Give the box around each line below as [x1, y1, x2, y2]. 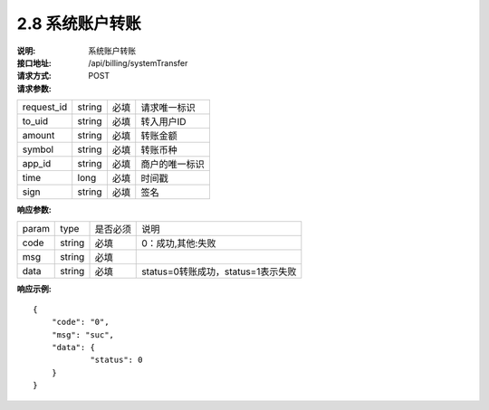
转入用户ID [140, 116, 187, 129]
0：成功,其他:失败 [141, 236, 216, 249]
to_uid [22, 115, 49, 128]
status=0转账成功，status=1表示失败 [141, 265, 297, 278]
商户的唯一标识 [140, 158, 206, 171]
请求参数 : [16, 82, 52, 94]
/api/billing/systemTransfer [88, 57, 188, 68]
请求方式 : [16, 71, 52, 81]
